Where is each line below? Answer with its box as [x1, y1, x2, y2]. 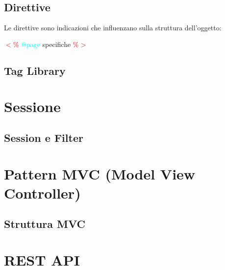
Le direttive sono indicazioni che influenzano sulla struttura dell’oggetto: [4, 22, 222, 33]
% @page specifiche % [13, 39, 79, 49]
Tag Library [4, 63, 66, 78]
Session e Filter [4, 130, 83, 145]
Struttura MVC [4, 216, 86, 231]
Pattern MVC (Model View [4, 163, 196, 183]
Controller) [4, 182, 81, 202]
